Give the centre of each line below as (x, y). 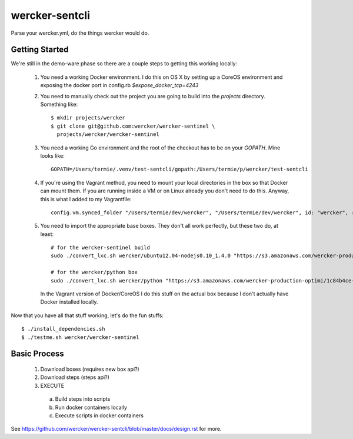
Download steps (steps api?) (75, 377)
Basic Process (37, 354)
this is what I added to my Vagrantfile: (86, 199)
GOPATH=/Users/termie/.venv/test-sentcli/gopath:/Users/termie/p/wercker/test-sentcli (179, 169)
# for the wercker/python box (94, 272)
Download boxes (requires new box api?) (90, 369)
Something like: (59, 104)
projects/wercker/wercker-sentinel (108, 134)
